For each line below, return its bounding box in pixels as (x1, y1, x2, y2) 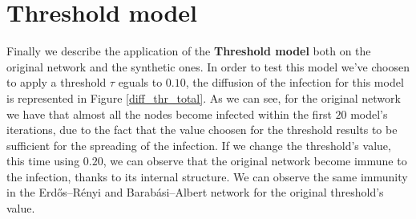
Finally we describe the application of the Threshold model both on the (6, 43, 371, 59)
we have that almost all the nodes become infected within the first (6, 105, 332, 122)
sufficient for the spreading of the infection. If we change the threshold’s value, (6, 136, 391, 153)
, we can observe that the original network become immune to (103, 152, 407, 169)
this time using (6, 152, 80, 169)
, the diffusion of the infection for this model (185, 74, 404, 91)
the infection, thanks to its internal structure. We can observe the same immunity (6, 168, 408, 185)
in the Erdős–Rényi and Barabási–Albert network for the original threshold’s (6, 184, 384, 201)
